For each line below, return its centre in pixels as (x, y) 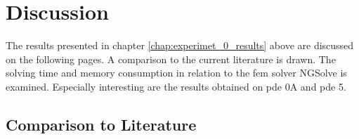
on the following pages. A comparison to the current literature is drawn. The (171, 59)
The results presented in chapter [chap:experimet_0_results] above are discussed (180, 45)
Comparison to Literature (101, 124)
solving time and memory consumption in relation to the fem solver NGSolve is (176, 73)
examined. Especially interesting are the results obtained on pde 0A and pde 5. (176, 86)
